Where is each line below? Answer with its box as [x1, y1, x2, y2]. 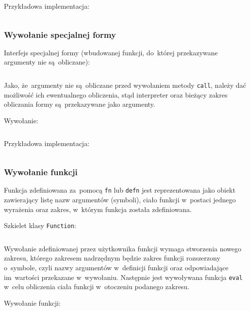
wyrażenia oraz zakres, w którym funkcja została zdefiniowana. [4, 204, 192, 214]
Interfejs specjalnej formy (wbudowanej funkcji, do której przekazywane [4, 47, 218, 57]
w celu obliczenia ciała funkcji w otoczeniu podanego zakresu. [4, 281, 190, 292]
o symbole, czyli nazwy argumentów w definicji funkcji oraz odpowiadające [4, 262, 229, 272]
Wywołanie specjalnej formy [4, 28, 116, 40]
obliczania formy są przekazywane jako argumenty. [4, 99, 155, 109]
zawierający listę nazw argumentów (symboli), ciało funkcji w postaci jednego [4, 194, 236, 204]
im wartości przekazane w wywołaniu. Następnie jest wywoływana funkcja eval [4, 272, 243, 282]
